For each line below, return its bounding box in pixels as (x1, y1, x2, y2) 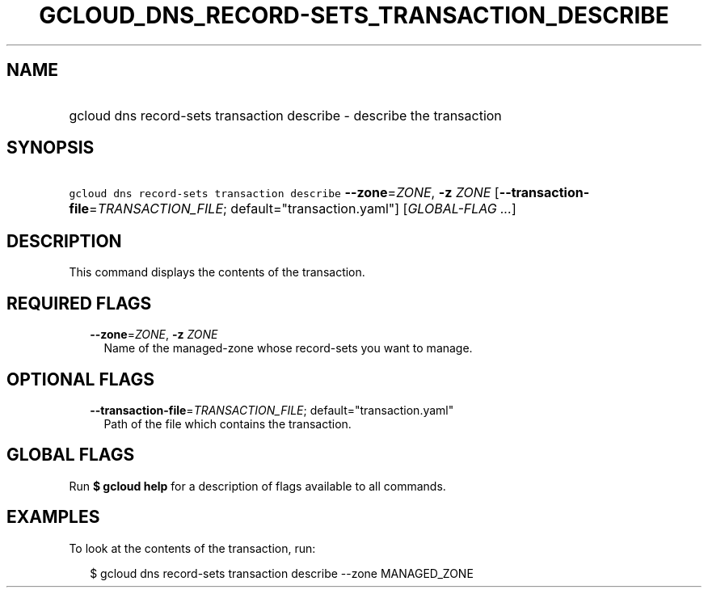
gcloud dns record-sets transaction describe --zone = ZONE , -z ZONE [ (69, 184, 499, 201)
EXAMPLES (6, 507, 100, 528)
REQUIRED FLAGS (6, 293, 152, 314)
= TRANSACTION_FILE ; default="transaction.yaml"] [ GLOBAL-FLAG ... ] (89, 200, 516, 217)
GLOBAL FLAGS (6, 444, 135, 466)
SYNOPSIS (6, 137, 95, 158)
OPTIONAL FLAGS (6, 369, 154, 390)
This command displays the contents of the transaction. (69, 265, 365, 280)
